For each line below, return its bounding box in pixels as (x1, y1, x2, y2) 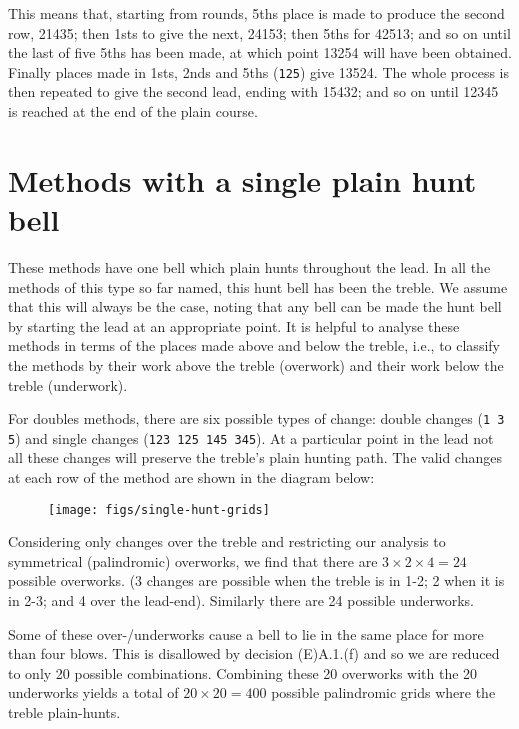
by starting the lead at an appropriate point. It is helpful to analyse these (8, 315, 460, 336)
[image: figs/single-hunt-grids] (48, 502, 270, 517)
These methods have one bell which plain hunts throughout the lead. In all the (8, 256, 491, 277)
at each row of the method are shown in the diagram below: (8, 467, 375, 487)
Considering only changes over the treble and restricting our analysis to (8, 531, 446, 552)
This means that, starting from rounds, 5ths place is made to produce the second (8, 3, 505, 23)
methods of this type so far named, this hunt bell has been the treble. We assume (8, 276, 508, 297)
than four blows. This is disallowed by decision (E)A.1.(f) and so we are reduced (8, 643, 500, 664)
